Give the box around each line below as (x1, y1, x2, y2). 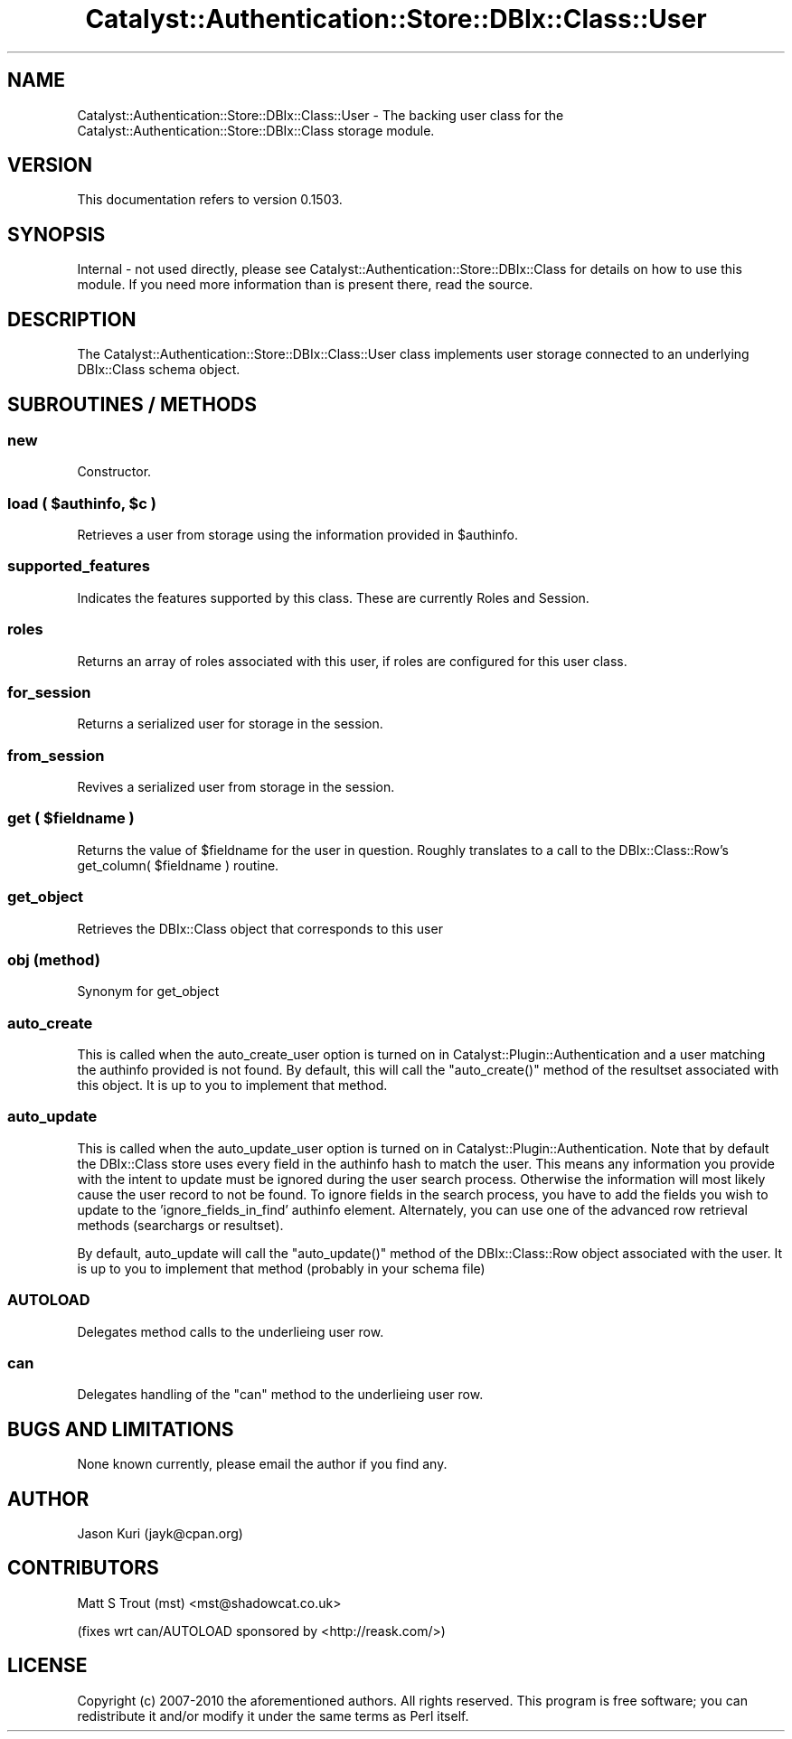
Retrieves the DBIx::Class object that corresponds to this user (77, 920, 443, 936)
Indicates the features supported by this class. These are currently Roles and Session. (77, 589, 589, 606)
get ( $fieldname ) (7, 809, 135, 828)
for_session (7, 682, 91, 701)
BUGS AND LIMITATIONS (7, 1417, 234, 1441)
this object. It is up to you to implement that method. (77, 1077, 388, 1094)
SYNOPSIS (7, 222, 106, 246)
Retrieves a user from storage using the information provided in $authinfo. (77, 527, 518, 543)
